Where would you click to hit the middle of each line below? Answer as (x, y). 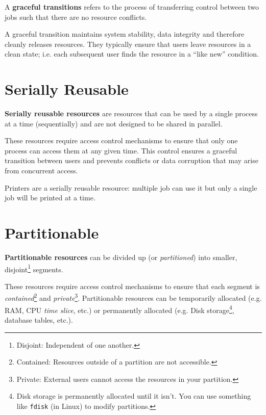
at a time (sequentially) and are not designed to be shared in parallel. (114, 123)
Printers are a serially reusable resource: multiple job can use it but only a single (131, 187)
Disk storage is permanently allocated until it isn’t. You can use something (134, 396)
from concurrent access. (41, 171)
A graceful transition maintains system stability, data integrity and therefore (125, 34)
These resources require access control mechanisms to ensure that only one (121, 140)
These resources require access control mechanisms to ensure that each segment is (132, 286)
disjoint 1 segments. (34, 268)
